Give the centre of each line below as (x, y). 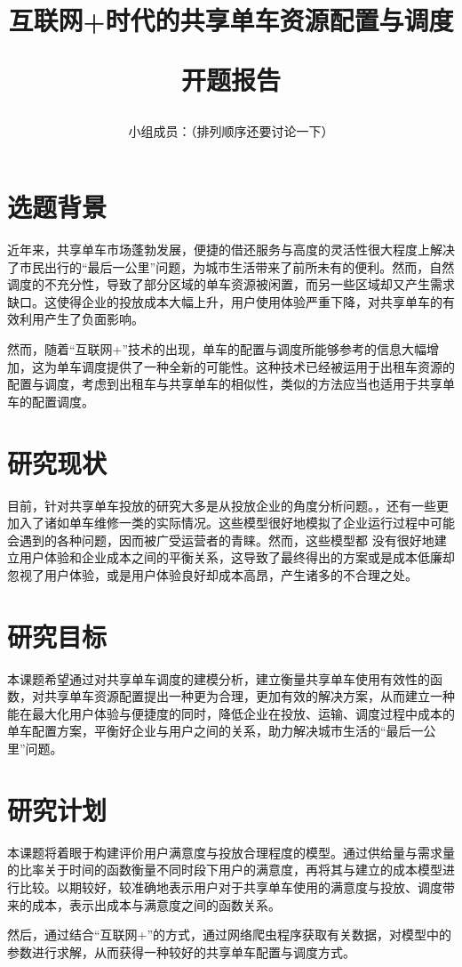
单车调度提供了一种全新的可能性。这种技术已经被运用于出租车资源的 (255, 366)
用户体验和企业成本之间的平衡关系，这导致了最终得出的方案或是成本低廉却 (237, 557)
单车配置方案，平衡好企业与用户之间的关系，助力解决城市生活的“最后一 (215, 731)
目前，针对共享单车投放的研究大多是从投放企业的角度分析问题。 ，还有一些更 (228, 505)
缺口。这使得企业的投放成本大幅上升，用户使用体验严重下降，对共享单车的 (225, 301)
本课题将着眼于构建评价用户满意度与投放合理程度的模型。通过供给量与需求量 (231, 852)
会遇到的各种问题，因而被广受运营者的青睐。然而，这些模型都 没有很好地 (221, 540)
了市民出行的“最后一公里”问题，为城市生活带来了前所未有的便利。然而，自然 (231, 266)
